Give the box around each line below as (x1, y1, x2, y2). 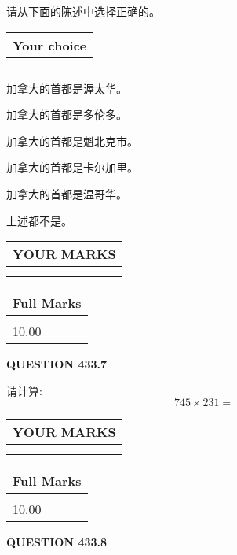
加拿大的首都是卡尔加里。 (6, 159, 138, 176)
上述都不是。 (6, 212, 72, 228)
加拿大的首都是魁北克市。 (6, 132, 138, 149)
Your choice (13, 35, 87, 54)
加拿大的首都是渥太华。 (6, 80, 127, 96)
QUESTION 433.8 (6, 534, 108, 550)
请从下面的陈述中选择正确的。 (6, 3, 160, 19)
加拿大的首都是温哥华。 (6, 185, 127, 202)
